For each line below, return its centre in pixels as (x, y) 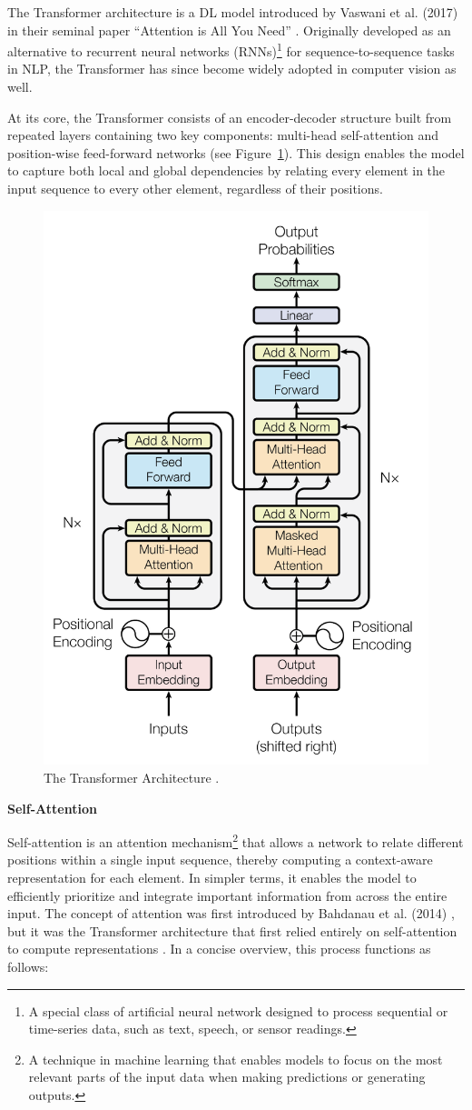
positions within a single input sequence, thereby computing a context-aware (220, 860)
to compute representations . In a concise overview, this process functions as (219, 949)
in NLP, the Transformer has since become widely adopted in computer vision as (232, 69)
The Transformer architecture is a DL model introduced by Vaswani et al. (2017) (233, 12)
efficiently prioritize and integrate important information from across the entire (227, 895)
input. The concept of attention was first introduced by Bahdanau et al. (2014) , (231, 913)
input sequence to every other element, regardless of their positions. (195, 188)
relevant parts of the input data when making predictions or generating (227, 1077)
